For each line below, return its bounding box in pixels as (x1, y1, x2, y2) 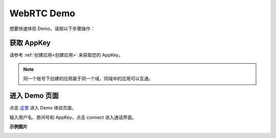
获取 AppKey (9, 39, 51, 47)
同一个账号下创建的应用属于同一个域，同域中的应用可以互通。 (23, 75, 153, 81)
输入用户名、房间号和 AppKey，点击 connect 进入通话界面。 (9, 114, 136, 120)
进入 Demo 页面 (9, 92, 59, 100)
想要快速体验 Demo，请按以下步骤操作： (9, 25, 95, 32)
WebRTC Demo (9, 8, 76, 19)
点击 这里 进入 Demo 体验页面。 (9, 105, 77, 111)
